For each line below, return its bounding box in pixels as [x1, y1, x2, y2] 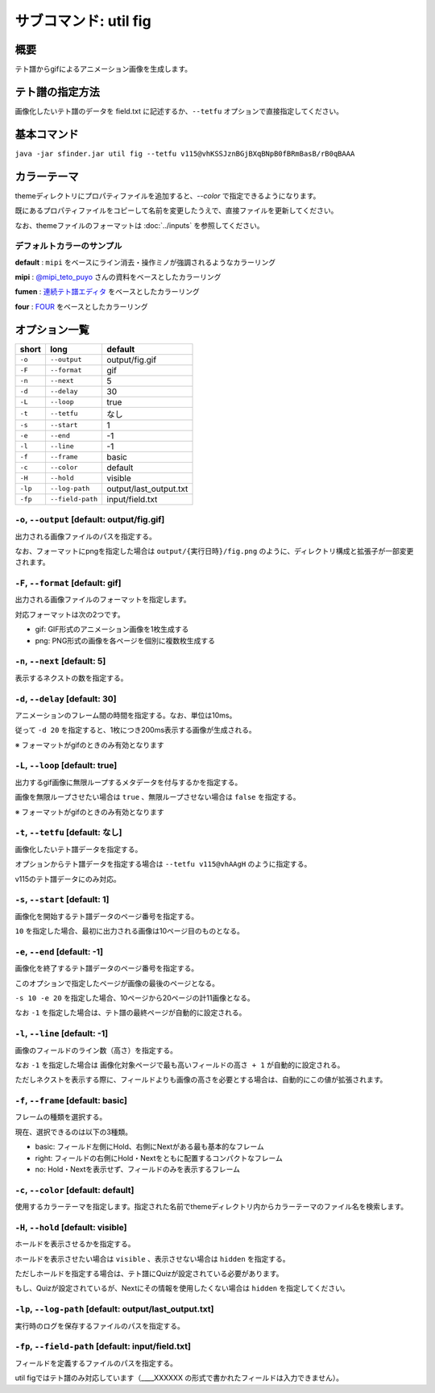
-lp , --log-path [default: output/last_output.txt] [14, 1304, 214, 1315]
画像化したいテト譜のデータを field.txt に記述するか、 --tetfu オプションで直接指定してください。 [14, 106, 344, 116]
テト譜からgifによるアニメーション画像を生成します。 [14, 64, 193, 74]
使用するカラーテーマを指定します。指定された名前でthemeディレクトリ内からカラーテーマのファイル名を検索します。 [14, 1202, 408, 1212]
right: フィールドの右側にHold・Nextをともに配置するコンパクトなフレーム [35, 1153, 284, 1162]
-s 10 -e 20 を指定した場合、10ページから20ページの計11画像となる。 [14, 992, 255, 1003]
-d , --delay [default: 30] [14, 693, 117, 705]
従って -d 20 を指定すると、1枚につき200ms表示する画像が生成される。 [14, 726, 257, 735]
